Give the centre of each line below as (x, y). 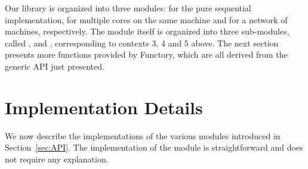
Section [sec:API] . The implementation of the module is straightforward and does (154, 147)
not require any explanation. (57, 159)
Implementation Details (104, 107)
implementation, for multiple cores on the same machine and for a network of (146, 19)
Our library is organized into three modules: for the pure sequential (128, 8)
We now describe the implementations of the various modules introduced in (143, 135)
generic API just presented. (55, 66)
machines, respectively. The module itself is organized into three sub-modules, (147, 31)
